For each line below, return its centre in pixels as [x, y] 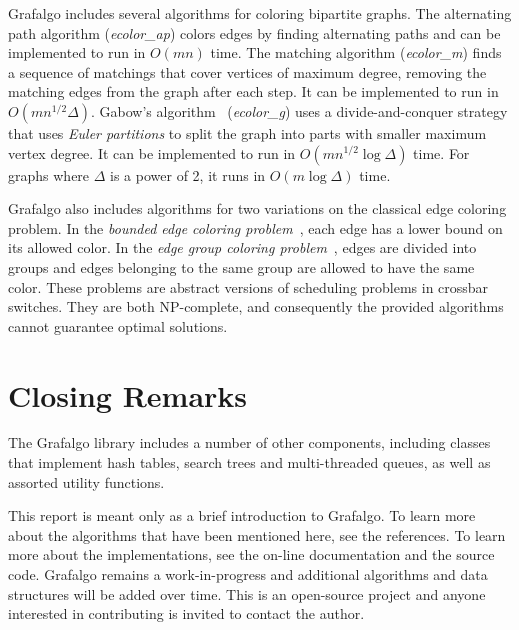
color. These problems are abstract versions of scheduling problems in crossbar [248, 286]
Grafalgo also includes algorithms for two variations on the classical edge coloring [257, 208]
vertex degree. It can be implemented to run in [152, 152]
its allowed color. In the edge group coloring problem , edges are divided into [242, 247]
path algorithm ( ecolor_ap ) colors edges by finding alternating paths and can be [254, 32]
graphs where [49, 174]
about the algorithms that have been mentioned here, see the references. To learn [257, 534]
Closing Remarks [128, 394]
